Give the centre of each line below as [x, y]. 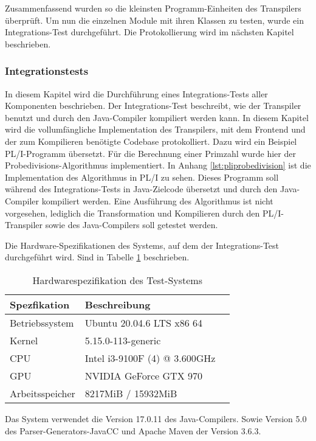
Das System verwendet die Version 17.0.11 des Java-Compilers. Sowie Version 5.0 [156, 418]
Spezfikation [40, 304]
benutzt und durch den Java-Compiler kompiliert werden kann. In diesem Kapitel [157, 117]
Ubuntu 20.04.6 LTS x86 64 [143, 322]
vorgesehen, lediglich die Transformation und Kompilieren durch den [132, 213]
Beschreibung [118, 304]
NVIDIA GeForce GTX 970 [143, 375]
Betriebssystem [42, 322]
